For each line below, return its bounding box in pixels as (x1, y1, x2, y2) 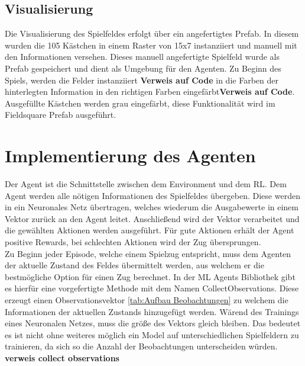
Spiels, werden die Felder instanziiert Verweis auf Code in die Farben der (5, 73, 278, 86)
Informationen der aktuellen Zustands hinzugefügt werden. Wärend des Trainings (5, 305, 299, 317)
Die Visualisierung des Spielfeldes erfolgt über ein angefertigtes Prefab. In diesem (5, 27, 299, 40)
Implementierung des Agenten (5, 143, 256, 168)
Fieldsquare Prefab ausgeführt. (5, 108, 116, 121)
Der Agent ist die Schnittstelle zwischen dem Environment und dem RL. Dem (5, 178, 287, 190)
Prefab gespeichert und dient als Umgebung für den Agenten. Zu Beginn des (5, 62, 281, 74)
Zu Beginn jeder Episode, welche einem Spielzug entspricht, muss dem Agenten (5, 247, 291, 259)
